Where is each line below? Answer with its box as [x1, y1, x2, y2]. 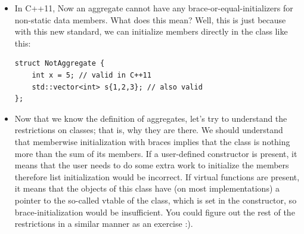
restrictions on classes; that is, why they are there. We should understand [14, 124, 283, 136]
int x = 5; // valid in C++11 [32, 70, 151, 79]
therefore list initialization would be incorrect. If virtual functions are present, [14, 170, 300, 183]
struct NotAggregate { [14, 59, 105, 68]
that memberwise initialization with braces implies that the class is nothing [14, 135, 290, 147]
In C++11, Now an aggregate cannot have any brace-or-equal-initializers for [14, 2, 293, 14]
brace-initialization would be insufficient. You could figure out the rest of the [14, 205, 295, 218]
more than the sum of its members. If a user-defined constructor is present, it [14, 147, 297, 159]
